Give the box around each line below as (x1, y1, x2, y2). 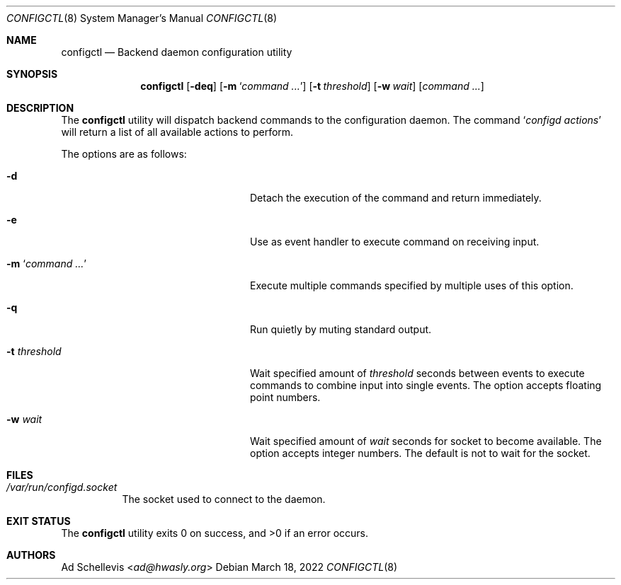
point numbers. (250, 391, 321, 403)
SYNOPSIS (6, 68, 58, 80)
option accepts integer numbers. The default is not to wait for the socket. (250, 447, 591, 459)
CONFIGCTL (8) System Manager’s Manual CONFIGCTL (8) (6, 12, 278, 24)
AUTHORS (6, 549, 56, 561)
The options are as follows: (61, 148, 187, 160)
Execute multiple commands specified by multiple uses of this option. (250, 279, 574, 291)
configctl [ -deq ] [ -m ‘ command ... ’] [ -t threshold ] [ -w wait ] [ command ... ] (140, 80, 484, 92)
